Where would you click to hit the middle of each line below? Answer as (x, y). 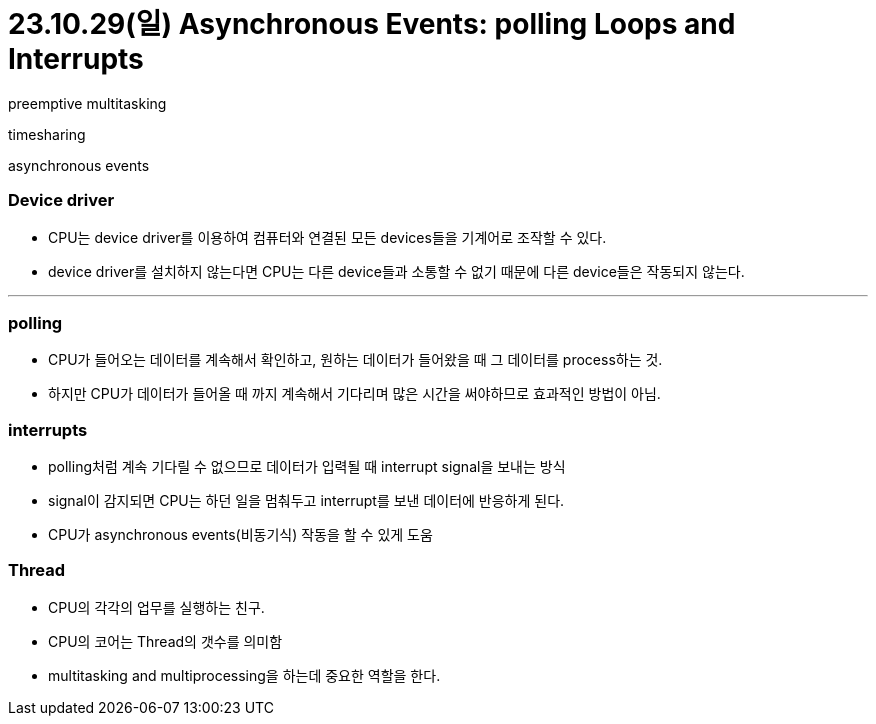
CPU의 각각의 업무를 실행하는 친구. (156, 607)
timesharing (47, 134)
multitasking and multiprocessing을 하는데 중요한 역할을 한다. (244, 675)
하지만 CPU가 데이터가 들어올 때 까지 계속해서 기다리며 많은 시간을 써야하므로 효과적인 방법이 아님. (354, 394)
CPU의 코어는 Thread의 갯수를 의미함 (165, 641)
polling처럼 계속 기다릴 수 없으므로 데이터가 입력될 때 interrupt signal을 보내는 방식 (307, 466)
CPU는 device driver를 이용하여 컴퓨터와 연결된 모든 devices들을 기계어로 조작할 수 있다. (327, 237)
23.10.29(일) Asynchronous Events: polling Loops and (372, 24)
